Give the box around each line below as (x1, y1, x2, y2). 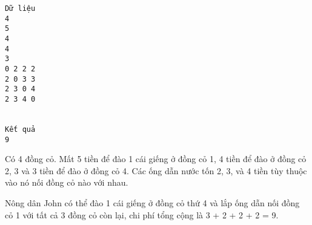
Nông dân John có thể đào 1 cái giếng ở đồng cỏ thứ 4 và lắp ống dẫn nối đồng (5, 196, 300, 209)
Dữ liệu (5, 4, 36, 13)
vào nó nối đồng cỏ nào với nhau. (5, 176, 128, 189)
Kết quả (5, 125, 36, 134)
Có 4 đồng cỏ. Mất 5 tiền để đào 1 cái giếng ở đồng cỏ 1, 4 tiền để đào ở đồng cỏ (5, 152, 307, 165)
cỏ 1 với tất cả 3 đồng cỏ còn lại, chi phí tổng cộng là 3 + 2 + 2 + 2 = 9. (5, 208, 279, 221)
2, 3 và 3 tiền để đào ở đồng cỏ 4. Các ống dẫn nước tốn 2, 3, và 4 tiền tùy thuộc (5, 164, 307, 177)
